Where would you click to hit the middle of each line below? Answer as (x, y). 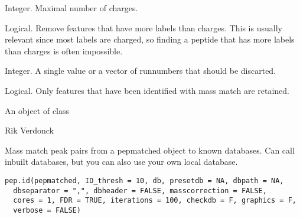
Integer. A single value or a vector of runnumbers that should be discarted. (141, 71)
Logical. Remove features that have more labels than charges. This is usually (144, 27)
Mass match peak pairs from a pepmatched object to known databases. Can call (150, 150)
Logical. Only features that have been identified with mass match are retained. (147, 90)
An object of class (37, 110)
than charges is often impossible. (64, 51)
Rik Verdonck (30, 130)
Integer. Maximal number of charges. (71, 8)
